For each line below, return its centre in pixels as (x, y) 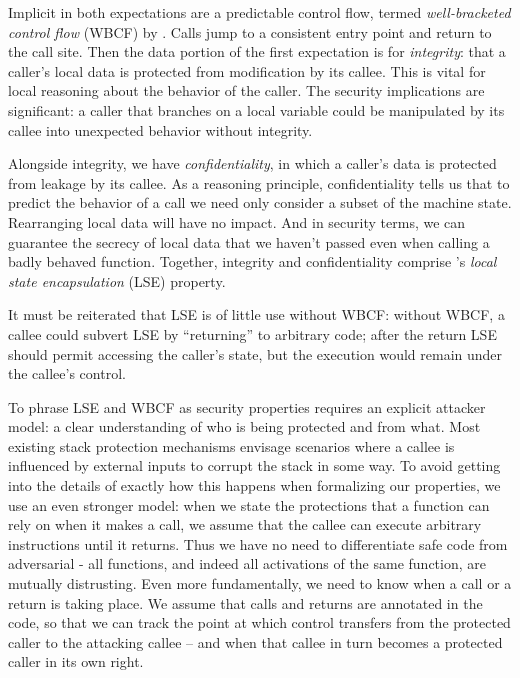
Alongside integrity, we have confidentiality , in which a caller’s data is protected (252, 163)
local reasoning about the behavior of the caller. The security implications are (246, 90)
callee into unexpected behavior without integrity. (160, 129)
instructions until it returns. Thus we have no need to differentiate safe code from (258, 543)
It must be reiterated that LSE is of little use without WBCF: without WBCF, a (256, 314)
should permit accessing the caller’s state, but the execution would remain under (255, 353)
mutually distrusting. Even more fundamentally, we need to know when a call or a (260, 583)
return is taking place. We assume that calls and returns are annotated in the (245, 602)
